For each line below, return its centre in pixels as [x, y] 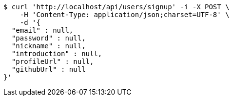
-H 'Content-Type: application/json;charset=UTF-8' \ [125, 15]
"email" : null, [42, 30]
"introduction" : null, [57, 54]
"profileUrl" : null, [53, 61]
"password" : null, [49, 38]
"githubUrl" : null [49, 69]
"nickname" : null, [49, 46]
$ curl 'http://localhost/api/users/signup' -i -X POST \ [116, 7]
